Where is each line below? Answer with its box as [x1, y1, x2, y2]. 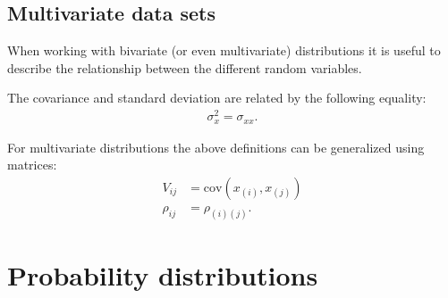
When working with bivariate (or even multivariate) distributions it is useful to [7, 41, 441, 60]
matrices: [7, 155, 57, 174]
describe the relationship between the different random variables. [7, 58, 362, 77]
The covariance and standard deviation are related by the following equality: [7, 88, 427, 107]
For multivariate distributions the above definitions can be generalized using [7, 137, 425, 156]
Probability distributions [7, 256, 318, 293]
